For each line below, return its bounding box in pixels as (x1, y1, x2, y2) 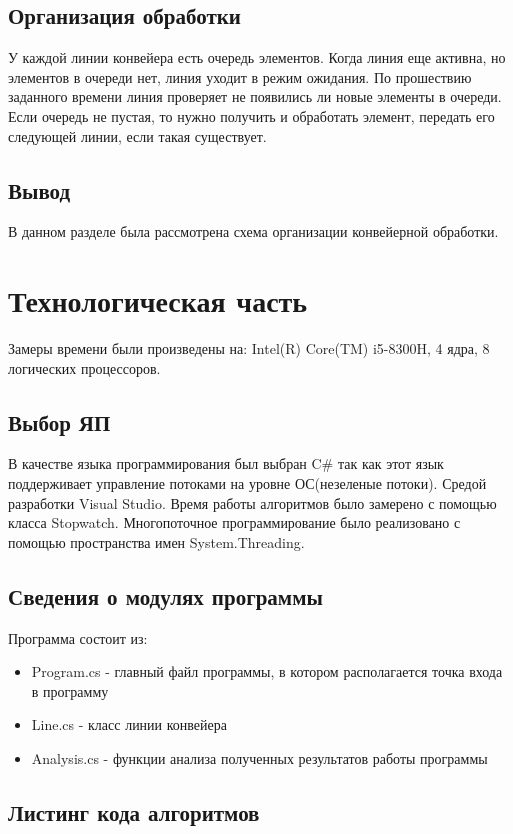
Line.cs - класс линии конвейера (31, 714, 228, 735)
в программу (31, 680, 109, 701)
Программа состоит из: (8, 627, 148, 648)
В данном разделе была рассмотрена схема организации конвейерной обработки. (8, 221, 499, 242)
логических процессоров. (8, 357, 161, 378)
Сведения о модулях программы (8, 580, 323, 611)
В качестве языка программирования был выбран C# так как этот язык (8, 453, 444, 474)
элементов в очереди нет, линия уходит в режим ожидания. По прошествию (8, 66, 472, 87)
